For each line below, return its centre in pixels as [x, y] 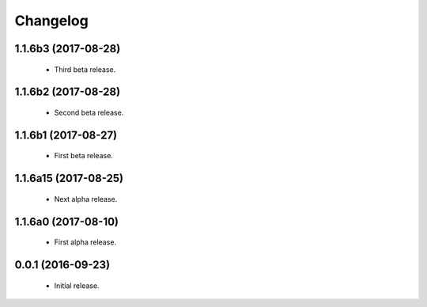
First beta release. [84, 156]
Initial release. [77, 286]
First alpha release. [85, 242]
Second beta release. [89, 112]
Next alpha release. [86, 199]
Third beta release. [85, 69]
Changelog [51, 21]
